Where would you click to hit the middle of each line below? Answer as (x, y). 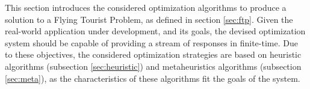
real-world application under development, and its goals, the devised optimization (155, 31)
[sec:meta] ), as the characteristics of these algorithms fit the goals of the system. (153, 78)
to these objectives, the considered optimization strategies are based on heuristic (153, 54)
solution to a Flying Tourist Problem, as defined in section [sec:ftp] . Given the (149, 19)
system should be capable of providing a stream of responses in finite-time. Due (151, 42)
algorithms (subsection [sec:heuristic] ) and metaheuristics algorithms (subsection (153, 66)
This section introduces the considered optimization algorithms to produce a (146, 7)
